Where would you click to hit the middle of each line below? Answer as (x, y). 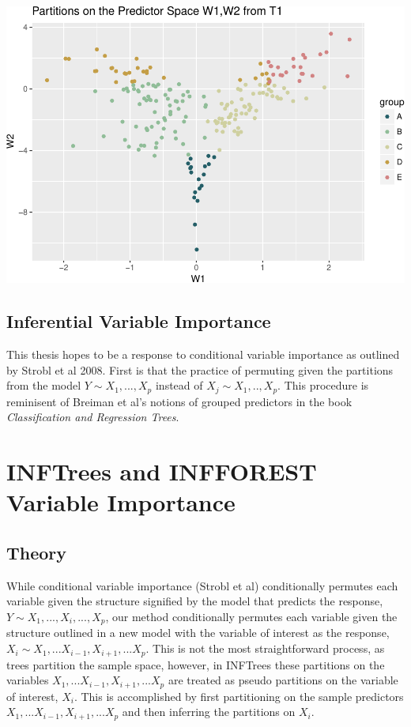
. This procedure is (323, 385)
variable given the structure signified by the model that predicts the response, (195, 601)
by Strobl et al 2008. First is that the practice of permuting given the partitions (200, 369)
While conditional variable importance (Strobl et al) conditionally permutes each (202, 585)
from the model (44, 385)
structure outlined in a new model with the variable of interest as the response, (198, 633)
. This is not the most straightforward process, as (265, 648)
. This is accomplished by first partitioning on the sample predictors (239, 696)
